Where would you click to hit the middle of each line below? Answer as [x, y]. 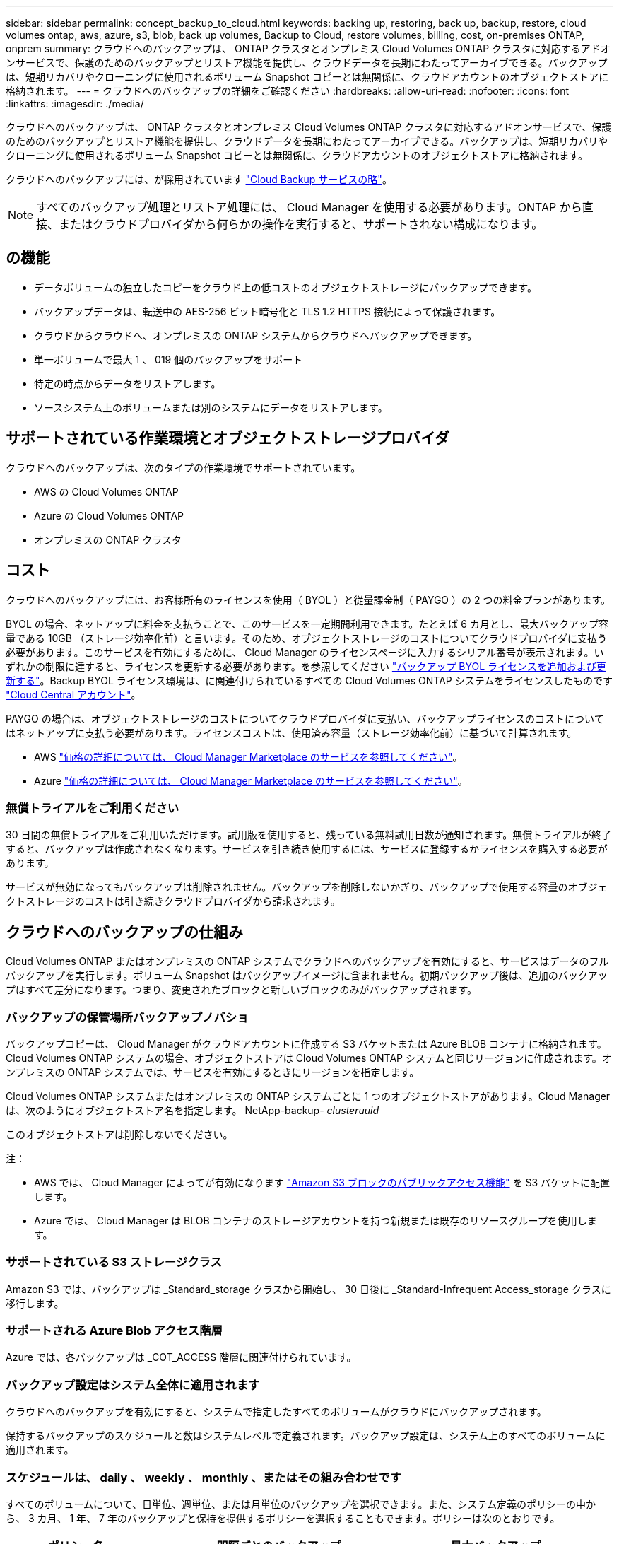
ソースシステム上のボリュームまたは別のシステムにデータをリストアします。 [211, 407]
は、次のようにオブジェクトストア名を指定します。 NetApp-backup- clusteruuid [192, 1110]
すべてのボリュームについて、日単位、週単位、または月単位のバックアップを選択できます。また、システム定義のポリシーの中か [301, 1504]
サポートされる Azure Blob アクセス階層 [114, 1330]
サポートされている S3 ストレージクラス [114, 1262]
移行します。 [35, 1303]
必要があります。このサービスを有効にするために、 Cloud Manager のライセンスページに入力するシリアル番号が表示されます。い [305, 652]
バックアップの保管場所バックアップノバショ [127, 1017]
